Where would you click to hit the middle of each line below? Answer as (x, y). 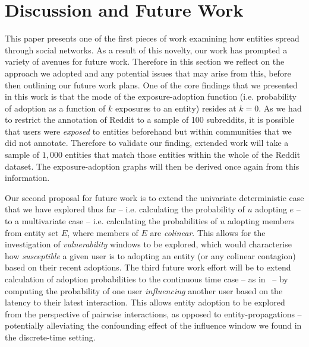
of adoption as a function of (55, 108)
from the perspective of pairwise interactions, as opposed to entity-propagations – (153, 313)
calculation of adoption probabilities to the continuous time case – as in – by (146, 279)
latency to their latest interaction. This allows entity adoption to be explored (145, 302)
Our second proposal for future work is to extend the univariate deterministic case (154, 197)
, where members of (103, 232)
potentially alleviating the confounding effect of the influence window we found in (153, 325)
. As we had (280, 108)
